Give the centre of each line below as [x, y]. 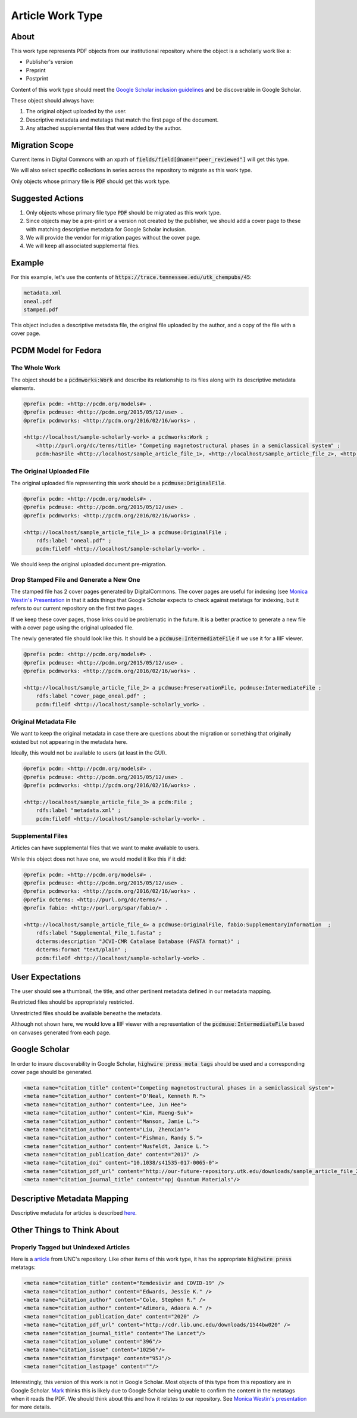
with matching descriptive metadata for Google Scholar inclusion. [106, 229]
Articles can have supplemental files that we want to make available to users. [105, 848]
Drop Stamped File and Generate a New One [76, 580]
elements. [23, 388]
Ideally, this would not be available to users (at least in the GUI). [89, 753]
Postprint [37, 79]
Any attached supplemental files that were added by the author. [104, 128]
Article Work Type [57, 15]
